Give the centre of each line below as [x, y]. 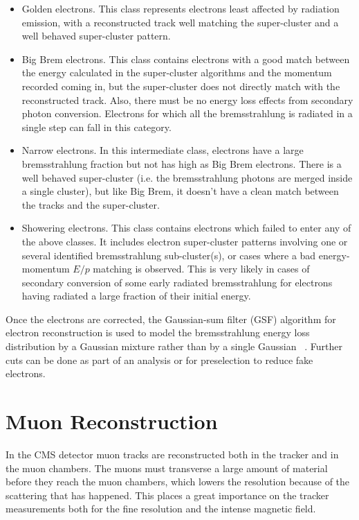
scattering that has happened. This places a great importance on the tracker [167, 495]
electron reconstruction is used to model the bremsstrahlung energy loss [158, 332]
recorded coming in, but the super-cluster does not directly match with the [181, 86]
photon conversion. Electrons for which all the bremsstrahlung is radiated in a [187, 113]
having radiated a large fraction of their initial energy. [136, 296]
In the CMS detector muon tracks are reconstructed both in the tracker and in [172, 454]
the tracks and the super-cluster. [91, 204]
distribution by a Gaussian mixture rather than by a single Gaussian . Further [174, 346]
